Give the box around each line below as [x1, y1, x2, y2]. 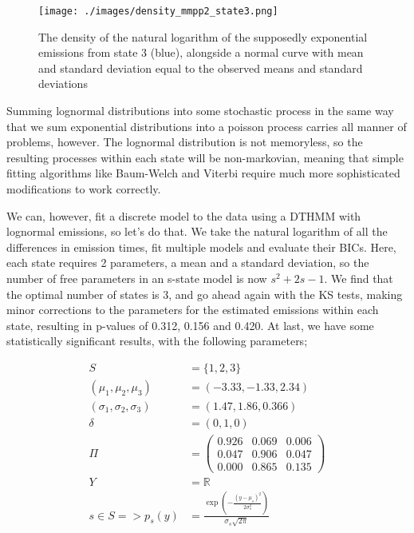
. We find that [324, 269, 393, 286]
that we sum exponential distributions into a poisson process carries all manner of [6, 117, 407, 134]
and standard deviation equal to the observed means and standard [38, 59, 363, 76]
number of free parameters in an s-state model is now [6, 269, 267, 286]
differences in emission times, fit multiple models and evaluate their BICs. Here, [6, 238, 396, 255]
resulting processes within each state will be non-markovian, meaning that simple [6, 149, 404, 165]
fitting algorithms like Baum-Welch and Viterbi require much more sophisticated [6, 165, 400, 181]
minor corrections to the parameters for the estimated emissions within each [6, 301, 379, 318]
